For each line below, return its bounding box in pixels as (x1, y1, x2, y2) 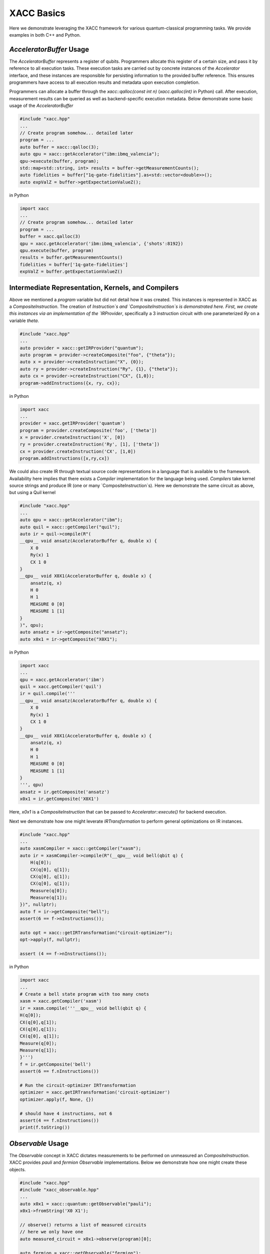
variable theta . (9, 318, 39, 324)
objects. (9, 1166, 26, 1172)
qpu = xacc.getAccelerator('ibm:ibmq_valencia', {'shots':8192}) (19, 241, 183, 246)
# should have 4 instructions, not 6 (19, 1111, 112, 1116)
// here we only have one (19, 1229, 83, 1235)
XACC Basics (9, 8, 65, 19)
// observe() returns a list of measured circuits (19, 1222, 147, 1227)
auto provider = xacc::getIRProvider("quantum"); (19, 345, 144, 351)
